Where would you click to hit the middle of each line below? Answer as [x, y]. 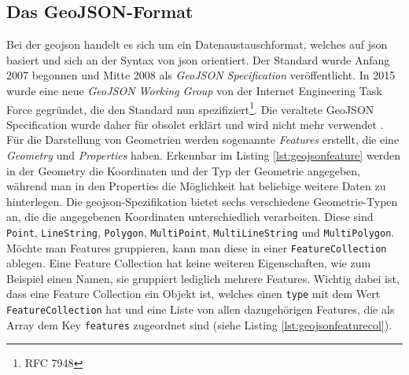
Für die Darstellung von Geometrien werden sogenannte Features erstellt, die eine [203, 140]
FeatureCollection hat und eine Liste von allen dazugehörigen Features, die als [201, 309]
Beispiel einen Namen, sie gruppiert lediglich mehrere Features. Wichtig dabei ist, [203, 278]
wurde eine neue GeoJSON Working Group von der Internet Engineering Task [194, 90]
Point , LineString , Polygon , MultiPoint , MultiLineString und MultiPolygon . [201, 232]
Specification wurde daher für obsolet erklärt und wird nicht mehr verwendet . [195, 124]
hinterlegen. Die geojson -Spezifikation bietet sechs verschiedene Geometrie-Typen [202, 201]
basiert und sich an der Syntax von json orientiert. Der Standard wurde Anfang [198, 59]
